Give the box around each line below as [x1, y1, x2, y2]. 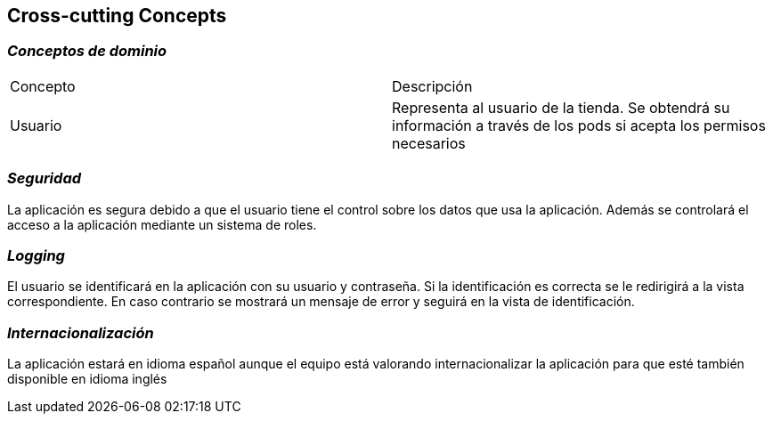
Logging [7, 246, 65, 264]
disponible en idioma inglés [7, 371, 167, 387]
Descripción [392, 77, 473, 95]
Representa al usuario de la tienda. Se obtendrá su [392, 98, 730, 117]
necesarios [392, 134, 466, 152]
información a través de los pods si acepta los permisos [392, 116, 766, 134]
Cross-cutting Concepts [7, 4, 227, 27]
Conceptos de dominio [7, 42, 167, 61]
